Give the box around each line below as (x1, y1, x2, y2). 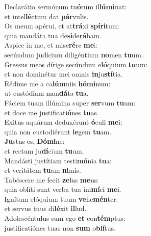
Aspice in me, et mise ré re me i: (4, 40, 98, 50)
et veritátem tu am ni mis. (4, 165, 81, 175)
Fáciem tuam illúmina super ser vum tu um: (4, 97, 136, 107)
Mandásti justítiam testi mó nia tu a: (4, 155, 112, 165)
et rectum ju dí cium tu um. (4, 145, 84, 156)
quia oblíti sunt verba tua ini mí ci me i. (4, 184, 121, 194)
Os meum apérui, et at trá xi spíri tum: (4, 21, 120, 31)
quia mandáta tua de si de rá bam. (4, 30, 101, 40)
